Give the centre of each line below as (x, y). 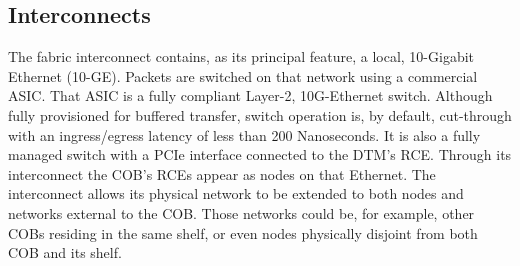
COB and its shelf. (65, 252)
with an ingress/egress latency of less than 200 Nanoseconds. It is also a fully (244, 134)
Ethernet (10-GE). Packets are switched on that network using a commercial (243, 75)
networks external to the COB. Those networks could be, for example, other (241, 212)
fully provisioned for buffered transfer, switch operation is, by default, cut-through (260, 114)
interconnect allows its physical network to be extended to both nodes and (236, 193)
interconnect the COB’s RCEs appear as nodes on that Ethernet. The (222, 173)
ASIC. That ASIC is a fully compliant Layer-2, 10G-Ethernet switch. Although (250, 95)
